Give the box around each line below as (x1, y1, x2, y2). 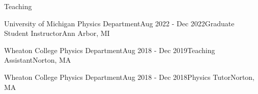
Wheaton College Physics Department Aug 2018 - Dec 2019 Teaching (4, 44, 215, 55)
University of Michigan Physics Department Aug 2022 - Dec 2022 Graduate (4, 18, 235, 28)
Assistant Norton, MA (4, 55, 71, 65)
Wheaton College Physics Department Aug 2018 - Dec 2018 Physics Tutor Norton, (4, 71, 255, 82)
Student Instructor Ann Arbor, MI (4, 28, 110, 38)
